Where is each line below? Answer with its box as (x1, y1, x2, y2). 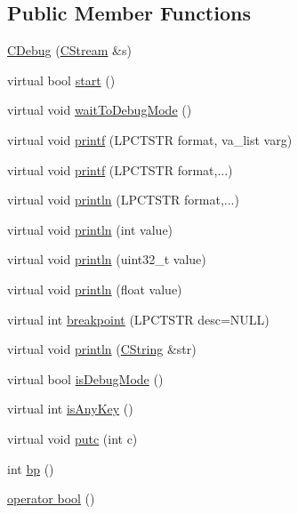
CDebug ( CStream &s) (7, 41, 132, 60)
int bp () (7, 459, 54, 478)
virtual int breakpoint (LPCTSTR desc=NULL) (7, 309, 270, 328)
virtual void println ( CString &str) (7, 340, 197, 358)
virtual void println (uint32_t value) (7, 250, 206, 269)
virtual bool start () (7, 70, 116, 89)
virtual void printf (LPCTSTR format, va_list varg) (7, 130, 293, 149)
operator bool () (7, 489, 95, 508)
